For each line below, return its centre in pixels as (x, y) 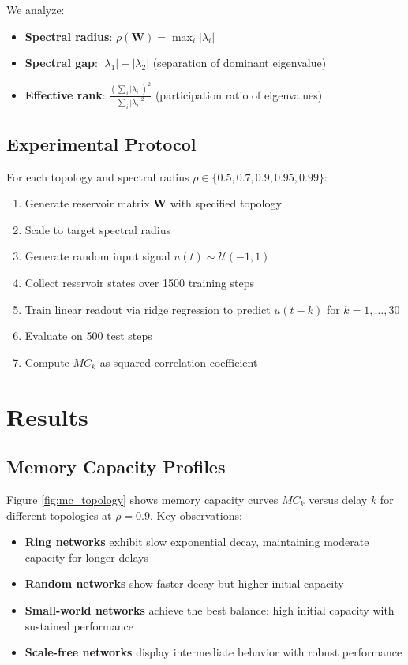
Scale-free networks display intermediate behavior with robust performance (213, 652)
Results (47, 416)
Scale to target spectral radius (98, 229)
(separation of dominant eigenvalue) (240, 63)
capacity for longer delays (86, 557)
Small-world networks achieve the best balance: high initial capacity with (210, 609)
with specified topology (226, 203)
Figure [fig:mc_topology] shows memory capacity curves (142, 499)
